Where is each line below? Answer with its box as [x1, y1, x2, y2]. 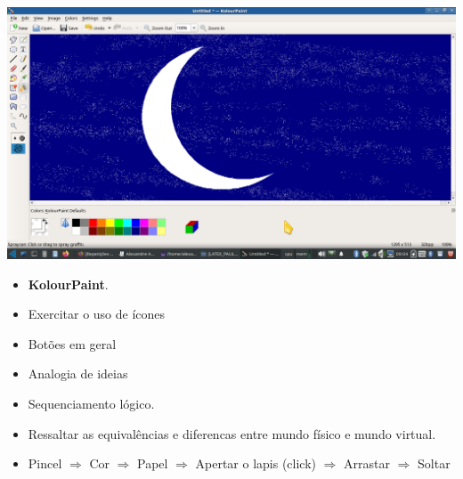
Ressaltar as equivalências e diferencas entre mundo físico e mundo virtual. [28, 424, 436, 442]
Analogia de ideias [28, 364, 128, 383]
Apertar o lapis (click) [195, 454, 317, 473]
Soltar [418, 454, 451, 473]
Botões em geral [28, 334, 117, 353]
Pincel [28, 454, 62, 473]
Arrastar [344, 454, 391, 473]
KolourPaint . [28, 274, 109, 293]
